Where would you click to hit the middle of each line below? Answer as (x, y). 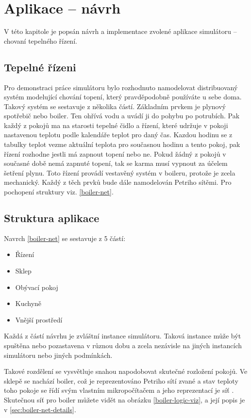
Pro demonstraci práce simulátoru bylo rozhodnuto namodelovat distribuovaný (121, 87)
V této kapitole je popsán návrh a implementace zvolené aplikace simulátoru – (120, 31)
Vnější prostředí (39, 319)
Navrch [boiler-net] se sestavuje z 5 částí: (65, 238)
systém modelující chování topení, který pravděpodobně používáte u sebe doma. (123, 97)
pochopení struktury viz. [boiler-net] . (59, 192)
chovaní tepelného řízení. (41, 40)
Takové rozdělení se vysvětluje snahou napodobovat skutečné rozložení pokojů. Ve (126, 371)
